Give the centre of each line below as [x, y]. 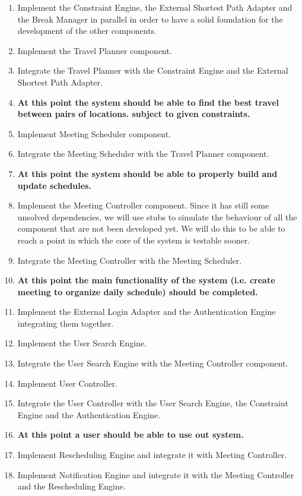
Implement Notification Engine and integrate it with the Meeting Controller [156, 474]
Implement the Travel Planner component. [95, 50]
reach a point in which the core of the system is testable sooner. [134, 240]
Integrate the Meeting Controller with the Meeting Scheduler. [130, 260]
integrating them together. [66, 323]
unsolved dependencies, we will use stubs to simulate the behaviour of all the [157, 217]
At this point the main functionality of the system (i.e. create [146, 280]
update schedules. [54, 185]
